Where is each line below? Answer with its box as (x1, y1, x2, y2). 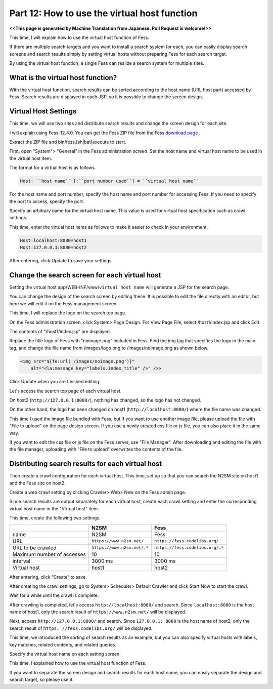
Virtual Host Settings (9, 107, 77, 116)
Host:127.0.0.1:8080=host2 (20, 245, 87, 251)
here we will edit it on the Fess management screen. (9, 300, 118, 306)
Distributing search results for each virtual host (9, 460, 162, 468)
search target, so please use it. (9, 676, 74, 683)
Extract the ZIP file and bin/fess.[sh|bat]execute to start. (9, 139, 126, 145)
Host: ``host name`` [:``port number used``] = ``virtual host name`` (20, 178, 199, 184)
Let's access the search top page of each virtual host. (9, 388, 122, 394)
